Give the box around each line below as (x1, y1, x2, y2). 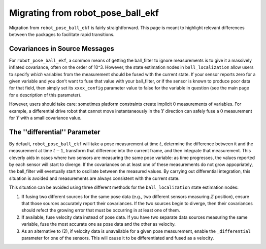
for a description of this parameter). (9, 92, 82, 98)
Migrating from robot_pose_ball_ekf (9, 7, 159, 18)
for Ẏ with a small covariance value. (9, 115, 82, 121)
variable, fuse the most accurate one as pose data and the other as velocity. (21, 221, 176, 227)
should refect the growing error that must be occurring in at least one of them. (21, 207, 180, 213)
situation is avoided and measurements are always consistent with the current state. (9, 175, 180, 181)
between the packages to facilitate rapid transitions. (9, 31, 115, 37)
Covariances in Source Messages (9, 44, 114, 53)
